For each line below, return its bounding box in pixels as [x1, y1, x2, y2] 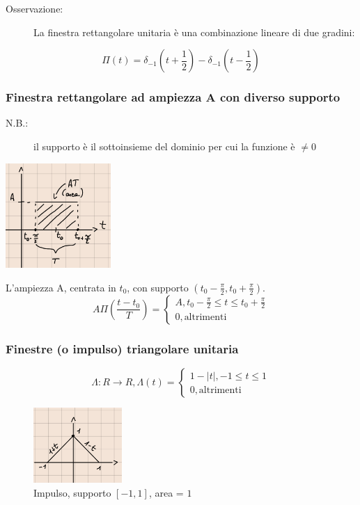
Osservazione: [6, 1, 63, 15]
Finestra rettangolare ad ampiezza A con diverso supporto [6, 88, 341, 106]
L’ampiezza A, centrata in [6, 280, 116, 294]
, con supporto [127, 280, 189, 294]
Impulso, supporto [33, 485, 111, 499]
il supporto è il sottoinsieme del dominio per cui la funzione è [33, 139, 295, 153]
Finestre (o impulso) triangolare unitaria [6, 339, 239, 357]
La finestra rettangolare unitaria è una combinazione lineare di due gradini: [33, 24, 355, 39]
